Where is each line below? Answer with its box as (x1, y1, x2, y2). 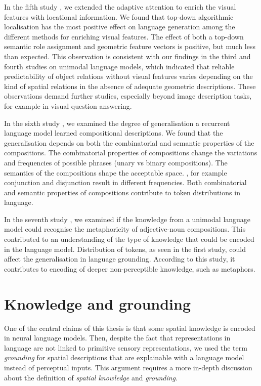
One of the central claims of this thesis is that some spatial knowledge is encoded (4, 322, 255, 333)
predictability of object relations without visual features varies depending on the (4, 71, 253, 81)
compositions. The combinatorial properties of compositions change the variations (4, 147, 257, 158)
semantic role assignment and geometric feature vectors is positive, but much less (4, 41, 255, 52)
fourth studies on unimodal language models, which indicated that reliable (4, 61, 235, 71)
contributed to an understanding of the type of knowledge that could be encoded (4, 234, 254, 244)
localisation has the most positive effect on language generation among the (4, 21, 235, 32)
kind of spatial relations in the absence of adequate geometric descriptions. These (4, 80, 256, 91)
